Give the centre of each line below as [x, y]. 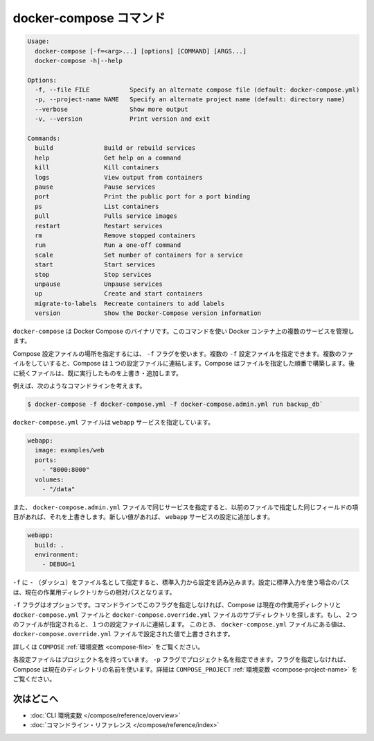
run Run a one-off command [108, 245]
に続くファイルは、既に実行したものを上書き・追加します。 [98, 373]
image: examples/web [70, 450]
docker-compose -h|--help [79, 60]
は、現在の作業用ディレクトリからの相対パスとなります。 [94, 592]
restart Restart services [99, 226]
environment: [57, 555]
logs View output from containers [119, 177]
